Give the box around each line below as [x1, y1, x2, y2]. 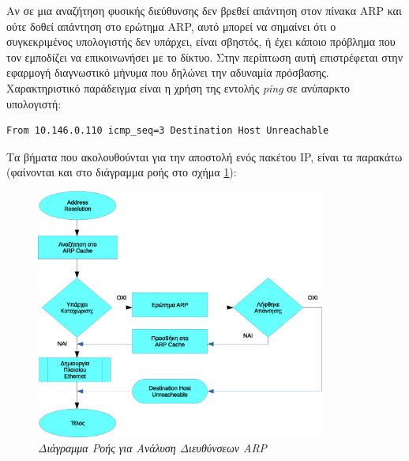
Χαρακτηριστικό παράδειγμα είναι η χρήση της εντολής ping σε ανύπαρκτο [6, 79, 351, 96]
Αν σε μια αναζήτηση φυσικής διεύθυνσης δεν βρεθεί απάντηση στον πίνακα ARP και [6, 2, 402, 18]
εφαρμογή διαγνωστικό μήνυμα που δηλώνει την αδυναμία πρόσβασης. [6, 64, 329, 81]
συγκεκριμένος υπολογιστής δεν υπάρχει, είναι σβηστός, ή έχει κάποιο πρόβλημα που [6, 33, 396, 50]
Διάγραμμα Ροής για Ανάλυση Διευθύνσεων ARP [38, 440, 268, 456]
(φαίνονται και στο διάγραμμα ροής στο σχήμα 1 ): [6, 164, 237, 180]
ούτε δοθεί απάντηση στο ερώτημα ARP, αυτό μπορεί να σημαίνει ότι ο [6, 17, 336, 34]
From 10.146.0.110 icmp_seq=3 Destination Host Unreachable [6, 125, 329, 137]
